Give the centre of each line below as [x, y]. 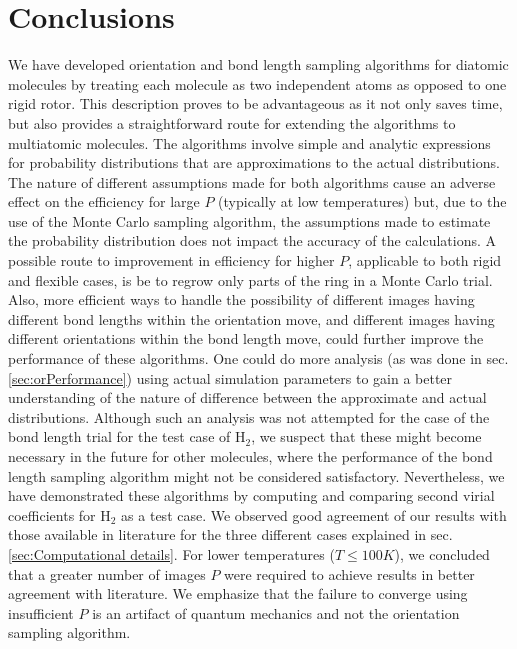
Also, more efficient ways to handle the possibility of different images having [241, 299]
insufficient [41, 612]
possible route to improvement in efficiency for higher [171, 260]
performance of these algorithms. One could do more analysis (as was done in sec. [258, 358]
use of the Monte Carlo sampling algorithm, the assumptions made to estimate [249, 220]
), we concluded [442, 553]
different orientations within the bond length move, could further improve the [246, 338]
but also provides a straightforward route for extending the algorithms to [232, 122]
